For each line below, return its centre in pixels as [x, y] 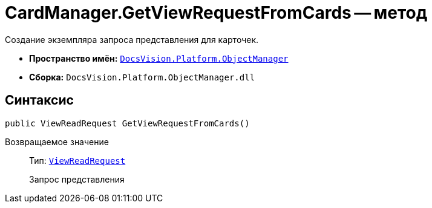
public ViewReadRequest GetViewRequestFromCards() [127, 123]
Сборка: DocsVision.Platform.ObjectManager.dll [142, 77]
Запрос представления [77, 179]
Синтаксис [39, 100]
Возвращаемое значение [57, 141]
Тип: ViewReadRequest [77, 160]
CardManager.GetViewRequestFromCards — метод [216, 13]
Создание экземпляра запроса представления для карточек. [132, 39]
